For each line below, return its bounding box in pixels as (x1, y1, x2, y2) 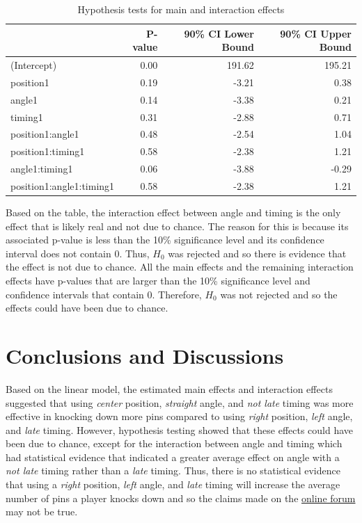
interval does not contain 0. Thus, (6, 246, 150, 260)
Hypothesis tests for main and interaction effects (77, 2, 285, 16)
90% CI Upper (280, 26, 352, 40)
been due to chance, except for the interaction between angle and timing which (6, 436, 343, 451)
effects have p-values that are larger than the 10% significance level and (6, 273, 310, 287)
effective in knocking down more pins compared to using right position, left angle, (6, 409, 353, 424)
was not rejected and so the (220, 287, 338, 301)
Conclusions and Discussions (6, 341, 284, 369)
